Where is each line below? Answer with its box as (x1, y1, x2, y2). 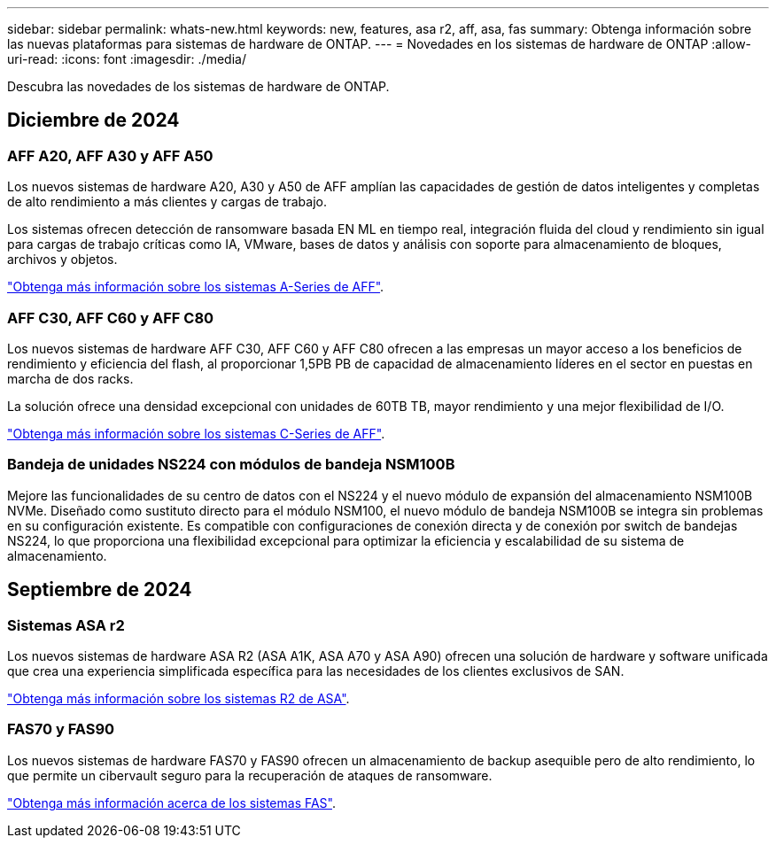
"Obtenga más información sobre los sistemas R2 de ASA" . (7, 690, 350, 706)
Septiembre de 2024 (7, 578, 192, 601)
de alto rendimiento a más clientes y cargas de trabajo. (7, 194, 327, 210)
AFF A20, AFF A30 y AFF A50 (7, 146, 213, 165)
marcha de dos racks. (7, 370, 134, 386)
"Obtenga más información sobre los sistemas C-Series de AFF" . (7, 425, 385, 441)
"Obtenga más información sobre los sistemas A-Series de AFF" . (7, 279, 384, 295)
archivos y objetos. (7, 252, 118, 267)
